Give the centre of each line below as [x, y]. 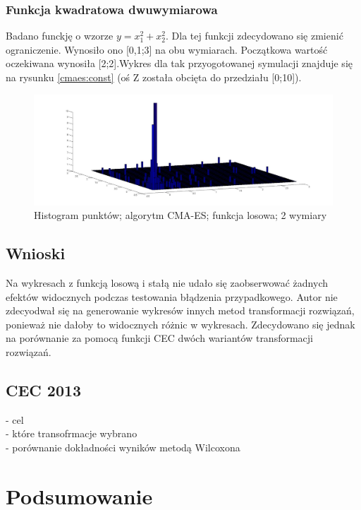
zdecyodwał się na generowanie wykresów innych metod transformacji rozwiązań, [180, 310]
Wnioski [36, 253]
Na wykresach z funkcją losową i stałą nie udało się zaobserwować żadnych [167, 282]
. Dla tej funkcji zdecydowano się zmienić [255, 36]
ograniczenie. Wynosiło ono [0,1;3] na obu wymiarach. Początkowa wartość [167, 49]
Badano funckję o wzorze [60, 36]
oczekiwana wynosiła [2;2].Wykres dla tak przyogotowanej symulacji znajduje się [179, 63]
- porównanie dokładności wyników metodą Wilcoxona [123, 447]
